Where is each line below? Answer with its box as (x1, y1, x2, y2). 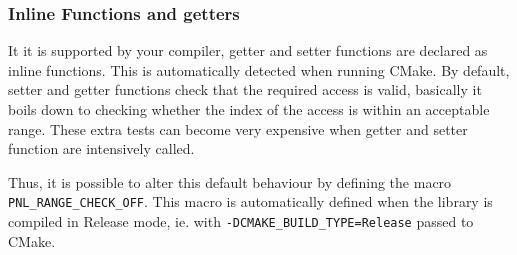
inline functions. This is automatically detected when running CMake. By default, (8, 59, 510, 80)
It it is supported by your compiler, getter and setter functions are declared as (8, 40, 488, 61)
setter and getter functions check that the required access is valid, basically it (8, 79, 482, 100)
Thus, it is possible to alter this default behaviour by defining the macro (8, 171, 452, 192)
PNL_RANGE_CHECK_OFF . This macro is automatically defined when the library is (8, 191, 493, 212)
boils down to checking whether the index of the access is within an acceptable (8, 99, 490, 119)
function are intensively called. (8, 138, 195, 159)
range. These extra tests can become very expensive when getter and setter (8, 118, 468, 139)
